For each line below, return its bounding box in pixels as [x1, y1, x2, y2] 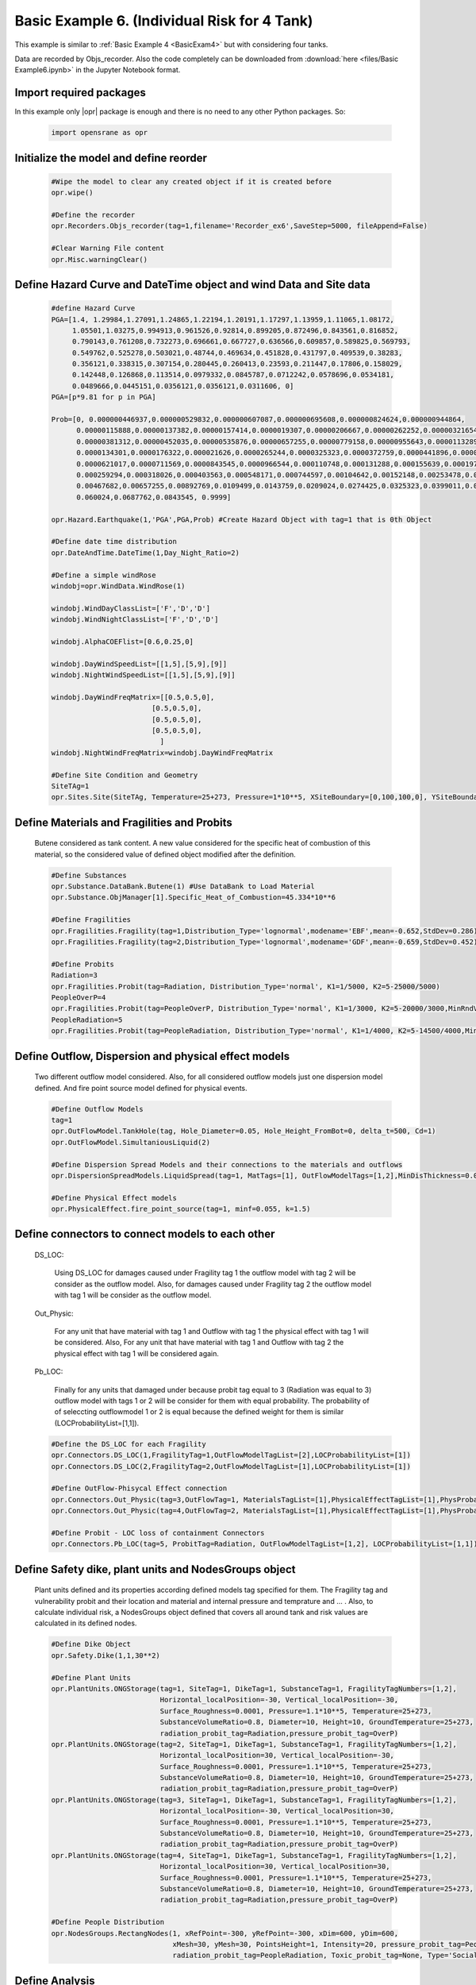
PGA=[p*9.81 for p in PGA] [51, 393, 156, 402]
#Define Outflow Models [51, 1104, 144, 1113]
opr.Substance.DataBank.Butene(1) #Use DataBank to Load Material [51, 882, 315, 891]
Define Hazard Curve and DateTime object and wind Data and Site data [14, 278, 370, 291]
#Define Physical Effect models [51, 1193, 178, 1202]
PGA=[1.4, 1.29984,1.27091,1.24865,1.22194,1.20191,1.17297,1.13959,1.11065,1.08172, [51, 314, 394, 324]
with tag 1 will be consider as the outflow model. [54, 1290, 212, 1300]
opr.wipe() [51, 188, 94, 198]
